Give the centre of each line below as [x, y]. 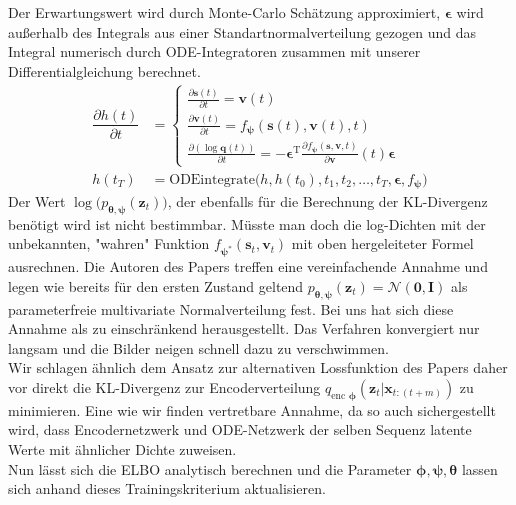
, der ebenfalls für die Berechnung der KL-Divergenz [327, 201]
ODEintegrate [212, 179]
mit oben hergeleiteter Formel [382, 243]
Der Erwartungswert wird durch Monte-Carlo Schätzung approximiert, [224, 12]
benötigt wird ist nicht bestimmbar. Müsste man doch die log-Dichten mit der [247, 223]
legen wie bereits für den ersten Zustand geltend [156, 285]
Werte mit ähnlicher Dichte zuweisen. [122, 448]
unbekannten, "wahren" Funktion [109, 243]
